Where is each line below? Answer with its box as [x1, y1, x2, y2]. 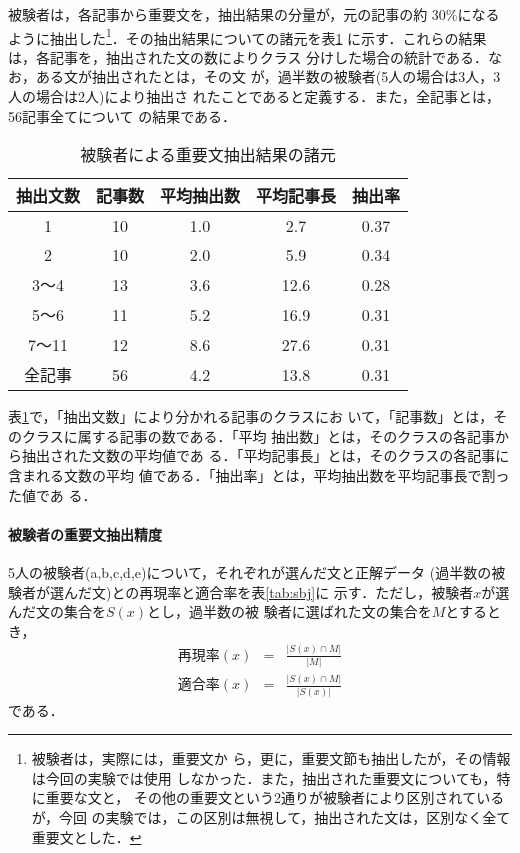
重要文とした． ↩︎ [31, 826, 142, 847]
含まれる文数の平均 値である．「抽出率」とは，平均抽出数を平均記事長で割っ [8, 465, 510, 485]
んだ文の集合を [8, 601, 106, 622]
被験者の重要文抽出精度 [8, 523, 162, 544]
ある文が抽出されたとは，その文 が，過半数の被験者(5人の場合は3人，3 [35, 66, 501, 87]
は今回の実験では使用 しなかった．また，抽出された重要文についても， [31, 767, 497, 788]
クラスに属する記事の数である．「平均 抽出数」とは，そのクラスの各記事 [21, 425, 495, 446]
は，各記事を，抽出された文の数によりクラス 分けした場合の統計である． [8, 46, 488, 67]
